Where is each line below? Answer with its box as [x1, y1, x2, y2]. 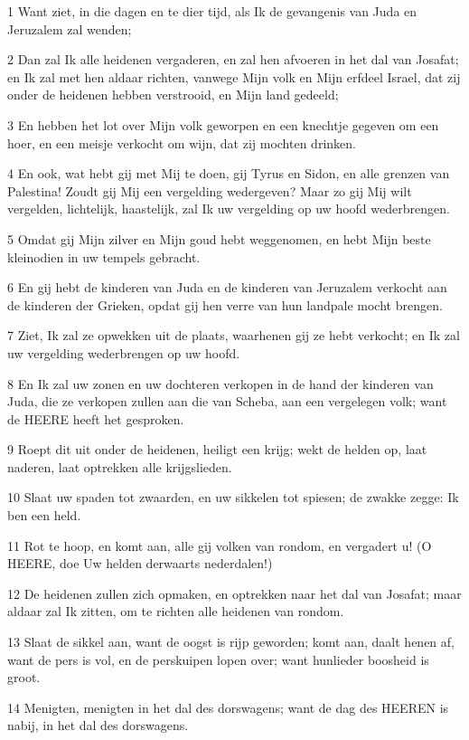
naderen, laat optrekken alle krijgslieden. [7, 457, 232, 476]
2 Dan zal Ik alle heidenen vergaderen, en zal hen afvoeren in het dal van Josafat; [7, 50, 459, 69]
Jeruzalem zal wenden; [7, 19, 132, 38]
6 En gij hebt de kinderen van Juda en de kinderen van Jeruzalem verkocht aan [7, 278, 447, 297]
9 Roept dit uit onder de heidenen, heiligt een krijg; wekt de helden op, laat [7, 440, 427, 459]
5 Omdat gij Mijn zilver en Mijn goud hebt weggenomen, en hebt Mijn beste [7, 229, 431, 248]
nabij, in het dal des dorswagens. [7, 716, 189, 735]
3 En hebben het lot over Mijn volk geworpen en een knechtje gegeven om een [7, 115, 439, 134]
